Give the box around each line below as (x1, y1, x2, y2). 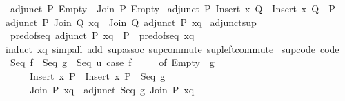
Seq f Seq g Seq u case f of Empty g (10, 55, 215, 69)
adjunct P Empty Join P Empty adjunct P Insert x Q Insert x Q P (10, 1, 335, 15)
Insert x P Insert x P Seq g (29, 68, 166, 82)
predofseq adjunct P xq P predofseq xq (10, 28, 195, 43)
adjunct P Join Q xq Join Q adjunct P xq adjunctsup (5, 14, 257, 29)
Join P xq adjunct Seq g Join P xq (29, 82, 195, 96)
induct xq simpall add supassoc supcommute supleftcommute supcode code (5, 41, 339, 56)
